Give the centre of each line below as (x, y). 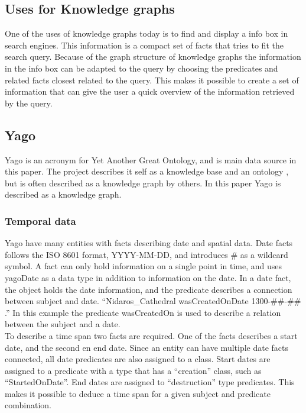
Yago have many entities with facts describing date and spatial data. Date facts (149, 243)
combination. (28, 405)
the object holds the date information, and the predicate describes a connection (149, 289)
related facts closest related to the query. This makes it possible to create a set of (152, 80)
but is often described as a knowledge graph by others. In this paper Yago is (143, 183)
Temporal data (40, 220)
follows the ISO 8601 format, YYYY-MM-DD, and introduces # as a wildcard (147, 254)
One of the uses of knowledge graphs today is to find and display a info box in (147, 33)
